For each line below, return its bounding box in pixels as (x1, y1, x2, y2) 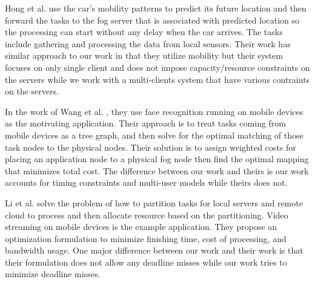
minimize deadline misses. (5, 267, 101, 280)
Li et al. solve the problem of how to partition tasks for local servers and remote (5, 196, 303, 209)
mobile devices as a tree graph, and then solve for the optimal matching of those (5, 128, 303, 141)
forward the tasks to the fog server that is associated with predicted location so (5, 13, 300, 26)
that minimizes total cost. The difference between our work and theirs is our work (5, 164, 309, 177)
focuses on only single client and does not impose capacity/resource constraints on (5, 61, 310, 73)
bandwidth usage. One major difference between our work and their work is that (5, 244, 303, 257)
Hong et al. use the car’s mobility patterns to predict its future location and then (5, 2, 307, 14)
